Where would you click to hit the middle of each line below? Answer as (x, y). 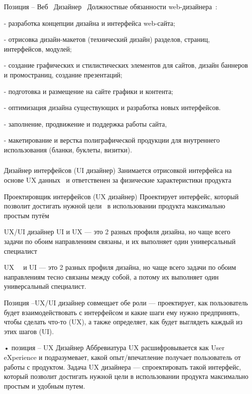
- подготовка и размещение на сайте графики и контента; (89, 91)
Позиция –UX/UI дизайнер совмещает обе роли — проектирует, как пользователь (126, 302)
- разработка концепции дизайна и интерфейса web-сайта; (90, 23)
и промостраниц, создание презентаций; (63, 74)
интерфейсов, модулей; (38, 48)
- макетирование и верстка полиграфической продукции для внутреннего (112, 140)
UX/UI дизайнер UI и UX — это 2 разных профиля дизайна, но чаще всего (117, 232)
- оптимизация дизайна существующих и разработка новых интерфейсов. (112, 107)
